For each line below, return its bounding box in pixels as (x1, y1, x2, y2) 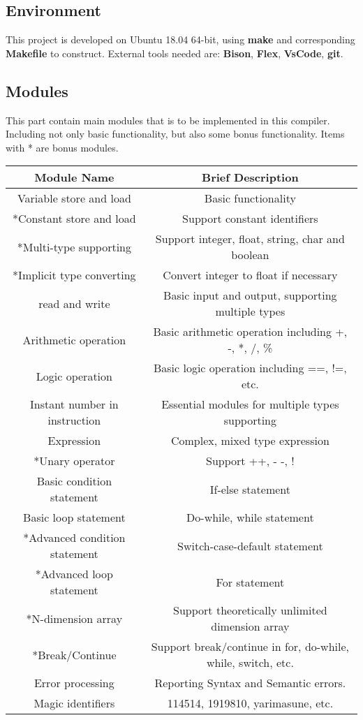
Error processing (34, 675, 114, 691)
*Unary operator (34, 453, 115, 469)
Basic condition (36, 473, 112, 490)
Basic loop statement (23, 509, 126, 526)
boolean (231, 247, 269, 263)
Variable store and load (17, 190, 131, 207)
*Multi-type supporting (17, 238, 132, 255)
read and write (38, 295, 110, 311)
